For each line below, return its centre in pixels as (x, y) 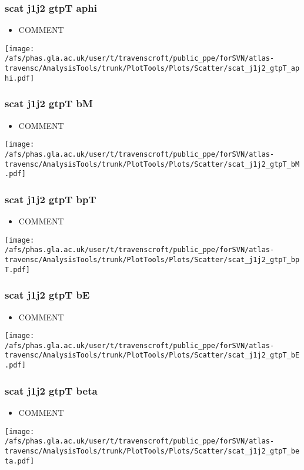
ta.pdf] (20, 461)
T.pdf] (17, 269)
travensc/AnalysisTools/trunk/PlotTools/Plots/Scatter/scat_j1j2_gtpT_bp (152, 260)
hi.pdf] (20, 78)
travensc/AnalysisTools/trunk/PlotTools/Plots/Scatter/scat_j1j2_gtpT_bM (152, 164)
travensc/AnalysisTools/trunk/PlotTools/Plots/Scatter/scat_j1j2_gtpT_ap (152, 69)
